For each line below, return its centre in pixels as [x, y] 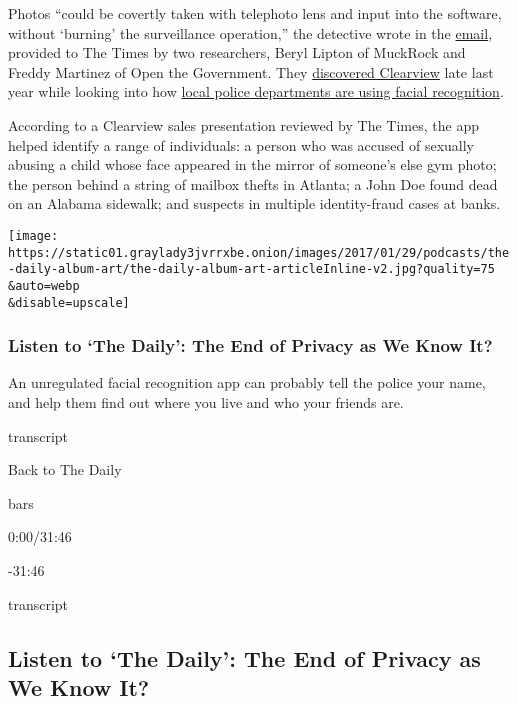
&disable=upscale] [69, 302]
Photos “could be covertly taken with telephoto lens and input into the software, [255, 13]
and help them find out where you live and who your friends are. [206, 402]
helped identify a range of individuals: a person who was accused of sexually [241, 144]
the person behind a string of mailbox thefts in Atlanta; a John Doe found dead [253, 183]
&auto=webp [44, 285]
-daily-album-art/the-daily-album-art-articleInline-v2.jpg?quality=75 [251, 269]
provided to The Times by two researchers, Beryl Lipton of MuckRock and [237, 52]
